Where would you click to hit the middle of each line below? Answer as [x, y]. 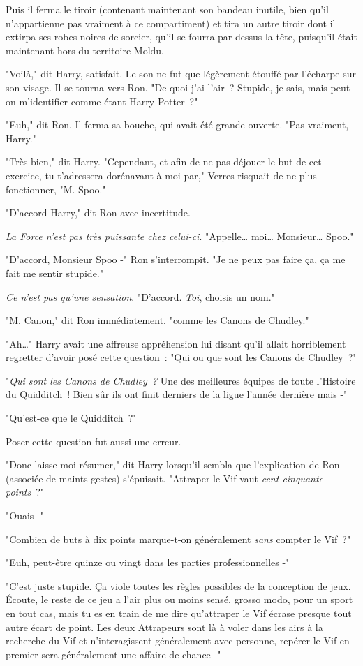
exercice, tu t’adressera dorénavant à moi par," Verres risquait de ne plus [161, 175]
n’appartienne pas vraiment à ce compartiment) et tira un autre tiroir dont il [171, 23]
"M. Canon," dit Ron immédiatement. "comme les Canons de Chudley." [157, 320]
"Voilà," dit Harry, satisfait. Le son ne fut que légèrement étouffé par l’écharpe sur [181, 74]
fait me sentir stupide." [54, 273]
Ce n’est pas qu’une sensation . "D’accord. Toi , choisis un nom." [140, 296]
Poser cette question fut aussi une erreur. [94, 441]
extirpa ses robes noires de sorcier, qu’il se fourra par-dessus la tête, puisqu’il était [181, 37]
